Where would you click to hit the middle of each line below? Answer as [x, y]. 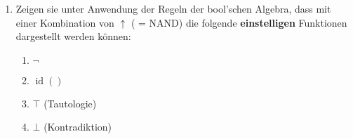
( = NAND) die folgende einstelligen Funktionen [239, 22]
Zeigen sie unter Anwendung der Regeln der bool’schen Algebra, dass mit [173, 8]
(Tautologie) [70, 103]
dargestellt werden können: [73, 36]
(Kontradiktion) [78, 127]
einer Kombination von [65, 22]
